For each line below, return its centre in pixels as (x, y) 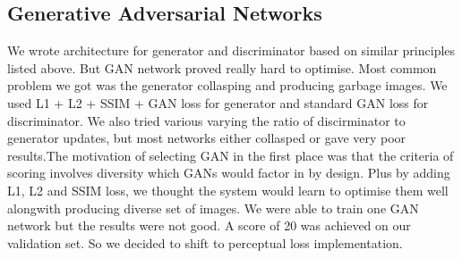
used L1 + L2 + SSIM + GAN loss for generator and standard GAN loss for (218, 102)
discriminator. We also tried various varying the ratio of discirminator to (206, 120)
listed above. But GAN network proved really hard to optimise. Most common (222, 67)
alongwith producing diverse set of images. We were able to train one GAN (213, 208)
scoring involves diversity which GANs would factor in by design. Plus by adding (229, 173)
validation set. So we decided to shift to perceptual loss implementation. (205, 242)
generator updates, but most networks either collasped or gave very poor (207, 138)
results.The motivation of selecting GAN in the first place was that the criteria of (231, 155)
